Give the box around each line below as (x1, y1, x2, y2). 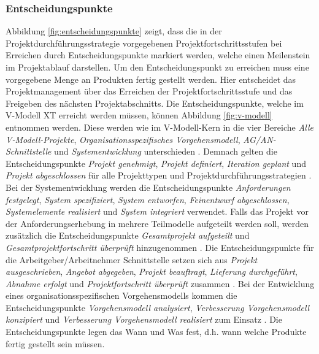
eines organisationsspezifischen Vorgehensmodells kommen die (6, 289, 237, 302)
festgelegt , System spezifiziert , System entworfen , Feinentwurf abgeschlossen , (6, 193, 290, 206)
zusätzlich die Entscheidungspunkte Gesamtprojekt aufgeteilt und (6, 229, 250, 242)
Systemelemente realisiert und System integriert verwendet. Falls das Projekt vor (6, 205, 309, 218)
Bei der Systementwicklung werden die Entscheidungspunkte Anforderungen (6, 180, 291, 193)
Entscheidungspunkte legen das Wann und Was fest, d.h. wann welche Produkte (6, 325, 307, 338)
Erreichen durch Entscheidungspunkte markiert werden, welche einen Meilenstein (6, 48, 310, 61)
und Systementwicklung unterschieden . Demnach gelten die (54, 145, 277, 158)
